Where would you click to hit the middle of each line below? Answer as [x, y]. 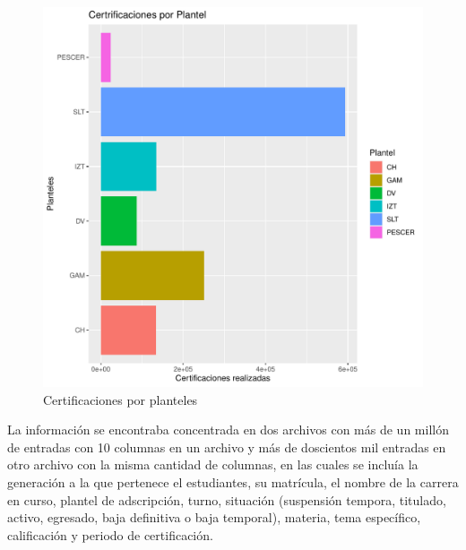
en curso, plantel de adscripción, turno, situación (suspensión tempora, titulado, [227, 499]
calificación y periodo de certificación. [110, 534]
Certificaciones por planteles [121, 399]
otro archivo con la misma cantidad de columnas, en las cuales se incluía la [213, 464]
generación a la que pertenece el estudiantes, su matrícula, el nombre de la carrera [233, 481]
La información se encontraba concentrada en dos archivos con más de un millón [228, 430]
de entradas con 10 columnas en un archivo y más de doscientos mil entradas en [227, 447]
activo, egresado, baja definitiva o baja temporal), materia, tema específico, [214, 517]
